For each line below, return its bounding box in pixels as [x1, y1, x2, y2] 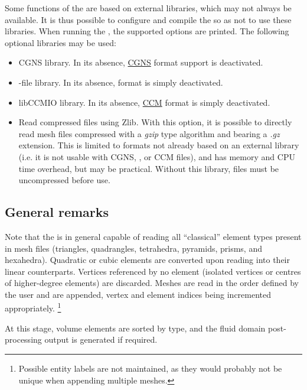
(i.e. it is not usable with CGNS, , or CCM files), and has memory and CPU [18, 150, 295, 162]
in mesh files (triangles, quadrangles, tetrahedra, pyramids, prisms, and [5, 242, 262, 254]
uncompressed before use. [18, 174, 110, 186]
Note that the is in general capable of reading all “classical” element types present [5, 230, 302, 242]
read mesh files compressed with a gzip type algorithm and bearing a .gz [18, 127, 280, 139]
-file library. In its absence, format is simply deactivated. [18, 76, 223, 88]
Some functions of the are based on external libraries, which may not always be [5, 2, 292, 14]
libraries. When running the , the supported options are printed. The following [5, 25, 289, 37]
